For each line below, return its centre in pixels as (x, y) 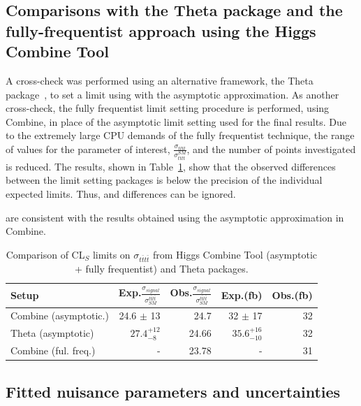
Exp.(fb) (242, 295)
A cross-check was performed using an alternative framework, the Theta (160, 80)
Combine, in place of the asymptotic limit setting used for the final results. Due (176, 121)
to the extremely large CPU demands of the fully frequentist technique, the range (180, 135)
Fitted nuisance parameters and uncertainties (173, 391)
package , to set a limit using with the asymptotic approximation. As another (172, 94)
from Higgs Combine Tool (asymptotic (235, 254)
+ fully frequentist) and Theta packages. (162, 268)
